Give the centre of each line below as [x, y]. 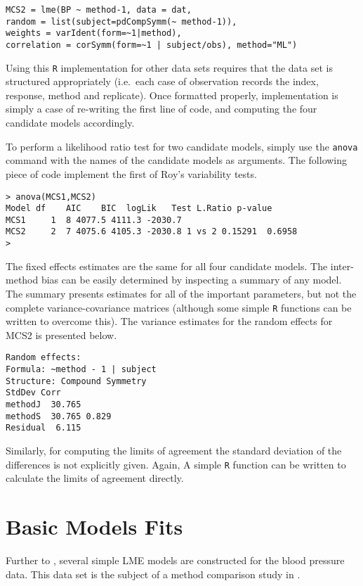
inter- [342, 266]
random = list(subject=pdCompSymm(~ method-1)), [121, 21]
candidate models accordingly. [70, 123]
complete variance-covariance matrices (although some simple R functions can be [179, 307]
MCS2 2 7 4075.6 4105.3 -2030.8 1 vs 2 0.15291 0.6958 [152, 232]
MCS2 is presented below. [61, 335]
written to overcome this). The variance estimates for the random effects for [169, 321]
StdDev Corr [33, 393]
